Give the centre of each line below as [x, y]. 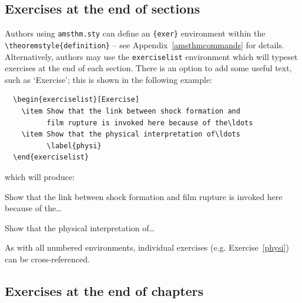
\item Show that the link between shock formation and [131, 111]
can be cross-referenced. [47, 259]
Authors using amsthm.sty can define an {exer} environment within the [135, 33]
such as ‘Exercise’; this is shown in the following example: [109, 79]
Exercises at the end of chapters [104, 290]
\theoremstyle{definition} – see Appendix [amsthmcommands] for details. [145, 44]
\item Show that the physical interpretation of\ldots [131, 134]
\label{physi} [74, 146]
